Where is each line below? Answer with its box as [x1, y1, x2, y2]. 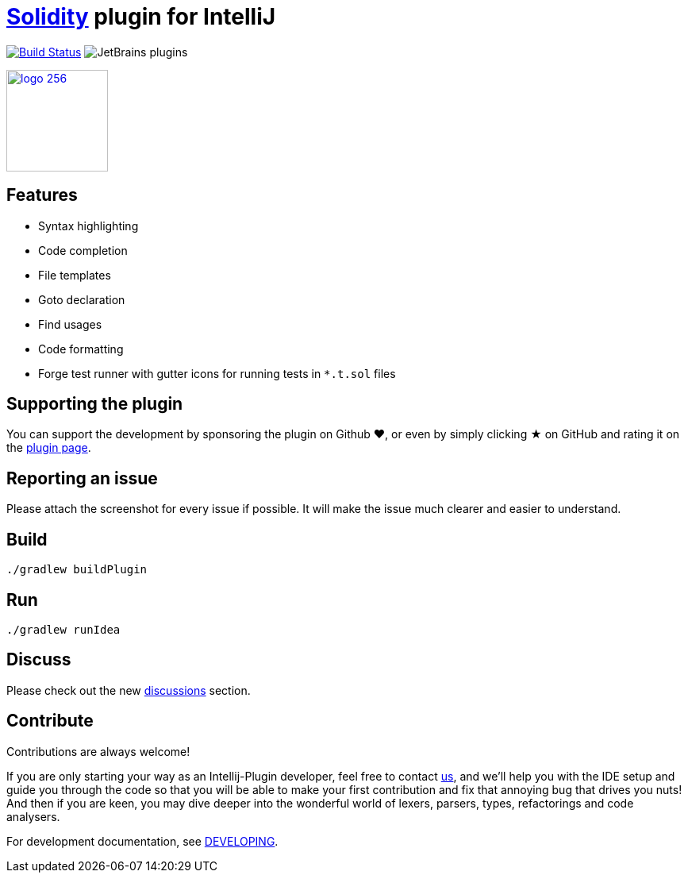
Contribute [6, 711, 94, 731]
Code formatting [38, 341, 124, 356]
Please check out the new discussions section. [6, 683, 251, 697]
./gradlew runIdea [6, 623, 121, 636]
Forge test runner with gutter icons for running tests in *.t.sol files [38, 366, 396, 380]
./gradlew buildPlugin [6, 563, 148, 576]
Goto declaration [38, 292, 125, 306]
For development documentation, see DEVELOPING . [6, 834, 279, 848]
